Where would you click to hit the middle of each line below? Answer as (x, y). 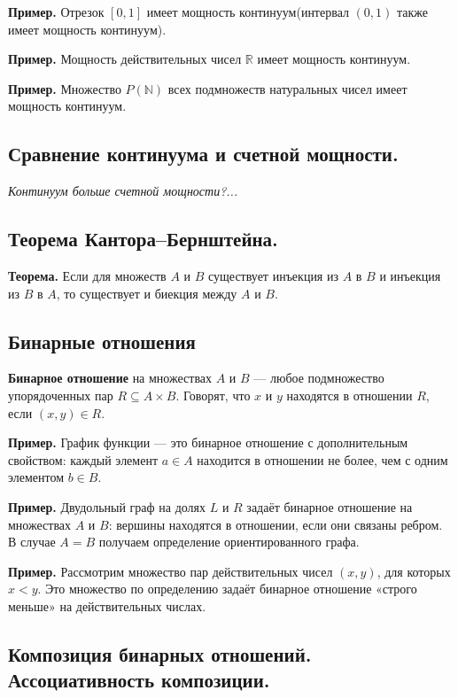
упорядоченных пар (61, 395)
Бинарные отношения (102, 341)
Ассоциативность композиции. (139, 680)
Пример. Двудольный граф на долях (107, 506)
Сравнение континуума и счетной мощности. (203, 154)
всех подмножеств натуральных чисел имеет (287, 88)
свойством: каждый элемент (83, 459)
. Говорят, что (213, 395)
